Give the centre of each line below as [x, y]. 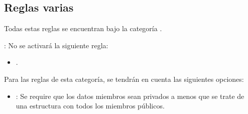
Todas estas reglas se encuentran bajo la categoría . [83, 28]
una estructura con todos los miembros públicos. [90, 106]
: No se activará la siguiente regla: [56, 45]
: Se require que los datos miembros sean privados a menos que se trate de [130, 96]
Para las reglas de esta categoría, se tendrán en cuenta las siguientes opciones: [124, 79]
